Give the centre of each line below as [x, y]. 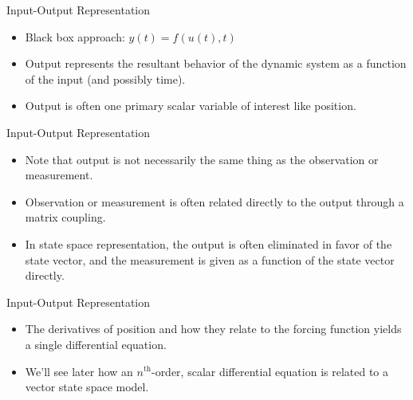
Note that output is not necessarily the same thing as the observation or [202, 159]
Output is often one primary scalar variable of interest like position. [191, 106]
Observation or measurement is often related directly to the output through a [214, 201]
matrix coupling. [65, 217]
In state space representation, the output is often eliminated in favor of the [208, 243]
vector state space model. [87, 387]
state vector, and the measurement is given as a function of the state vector [210, 259]
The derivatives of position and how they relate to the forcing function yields [213, 329]
